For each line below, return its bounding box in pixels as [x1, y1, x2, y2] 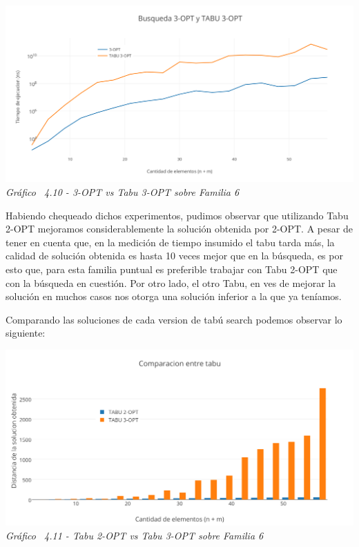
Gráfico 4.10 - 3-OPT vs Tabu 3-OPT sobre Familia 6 [6, 185, 240, 199]
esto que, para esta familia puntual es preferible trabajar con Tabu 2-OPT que [6, 261, 338, 276]
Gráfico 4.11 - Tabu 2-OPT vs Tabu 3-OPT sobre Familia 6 [6, 528, 264, 542]
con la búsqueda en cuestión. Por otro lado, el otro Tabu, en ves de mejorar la [6, 275, 336, 290]
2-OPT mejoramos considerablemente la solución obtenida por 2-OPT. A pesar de [6, 221, 353, 236]
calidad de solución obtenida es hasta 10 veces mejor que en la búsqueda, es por [6, 248, 343, 263]
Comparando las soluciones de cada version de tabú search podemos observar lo [6, 312, 342, 326]
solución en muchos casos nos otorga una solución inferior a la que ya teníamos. [6, 289, 342, 304]
